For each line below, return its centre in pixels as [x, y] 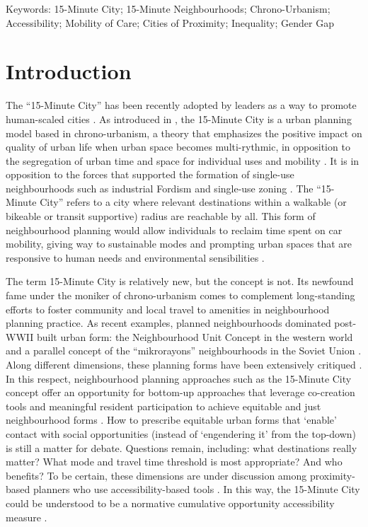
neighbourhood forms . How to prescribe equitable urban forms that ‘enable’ [171, 420]
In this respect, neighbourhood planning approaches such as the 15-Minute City [179, 378]
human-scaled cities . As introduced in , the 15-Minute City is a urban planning [179, 118]
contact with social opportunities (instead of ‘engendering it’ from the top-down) [181, 433]
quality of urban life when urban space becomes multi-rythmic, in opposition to [178, 147]
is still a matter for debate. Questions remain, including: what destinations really [182, 447]
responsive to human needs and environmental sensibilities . [135, 257]
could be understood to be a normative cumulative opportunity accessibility [170, 503]
